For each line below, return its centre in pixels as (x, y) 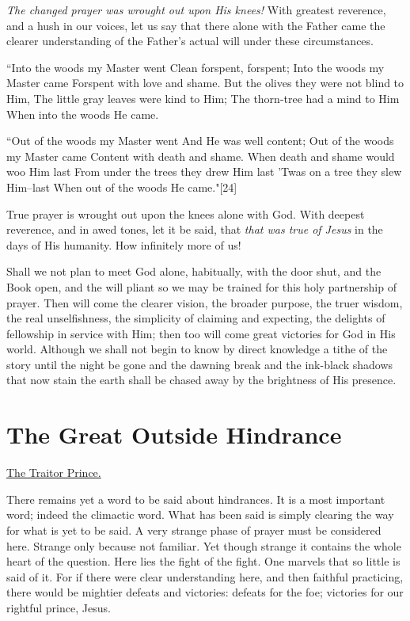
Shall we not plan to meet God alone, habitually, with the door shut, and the (194, 271)
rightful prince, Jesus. (59, 607)
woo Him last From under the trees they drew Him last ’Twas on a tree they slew (204, 171)
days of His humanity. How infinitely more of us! (124, 244)
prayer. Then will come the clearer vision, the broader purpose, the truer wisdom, (205, 302)
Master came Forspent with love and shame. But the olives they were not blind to (205, 83)
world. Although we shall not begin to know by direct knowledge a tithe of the (197, 349)
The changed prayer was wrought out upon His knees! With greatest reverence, (196, 10)
